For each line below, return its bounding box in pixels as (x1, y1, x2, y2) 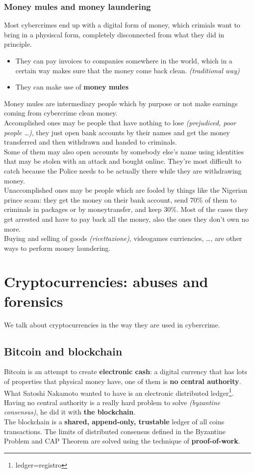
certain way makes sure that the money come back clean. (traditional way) (15, 65, 240, 75)
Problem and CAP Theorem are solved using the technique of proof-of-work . (4, 436, 240, 446)
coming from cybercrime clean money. (4, 108, 118, 118)
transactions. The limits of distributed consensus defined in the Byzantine (4, 426, 226, 436)
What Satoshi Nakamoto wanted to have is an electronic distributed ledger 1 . (4, 386, 234, 398)
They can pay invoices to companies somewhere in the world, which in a (15, 56, 232, 65)
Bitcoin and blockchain (4, 343, 123, 358)
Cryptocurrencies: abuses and (4, 271, 208, 292)
